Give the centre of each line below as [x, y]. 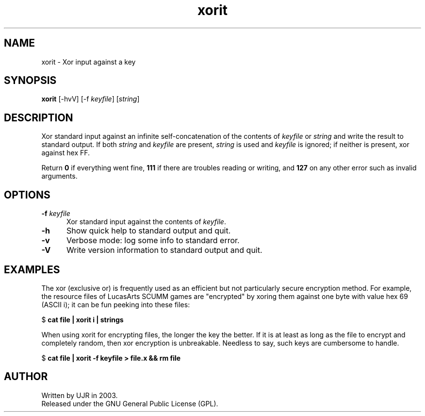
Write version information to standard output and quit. [164, 250]
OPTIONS [27, 195]
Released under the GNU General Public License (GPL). [130, 403]
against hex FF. [66, 153]
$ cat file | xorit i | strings [82, 319]
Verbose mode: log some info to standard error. [153, 241]
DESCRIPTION [39, 117]
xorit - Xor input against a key [89, 62]
